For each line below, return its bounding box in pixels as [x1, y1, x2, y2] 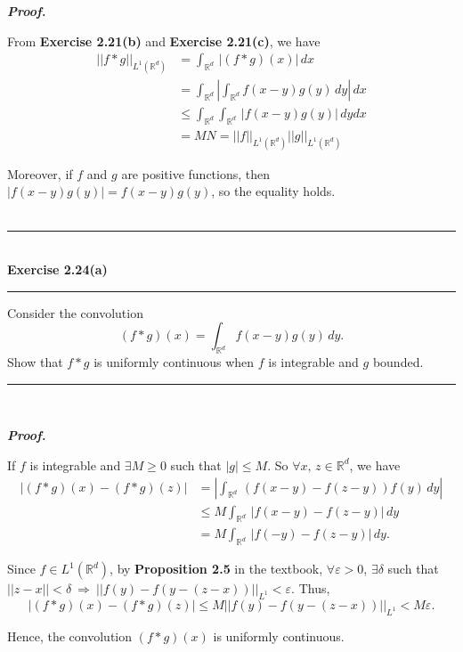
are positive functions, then [121, 164, 271, 183]
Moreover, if [7, 164, 73, 183]
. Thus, [291, 579, 330, 598]
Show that [7, 353, 63, 371]
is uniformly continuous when [93, 353, 255, 371]
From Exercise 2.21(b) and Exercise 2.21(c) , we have [7, 31, 321, 50]
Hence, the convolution [7, 626, 132, 645]
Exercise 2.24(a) [7, 260, 108, 279]
